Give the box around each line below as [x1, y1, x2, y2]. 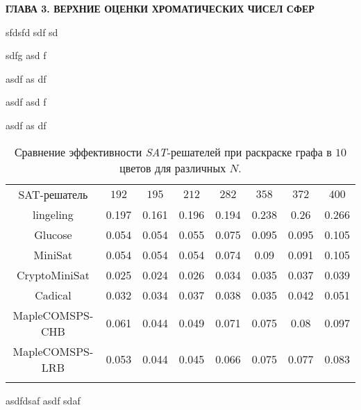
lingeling [33, 206, 74, 222]
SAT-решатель [18, 186, 88, 202]
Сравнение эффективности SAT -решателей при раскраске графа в [14, 143, 332, 160]
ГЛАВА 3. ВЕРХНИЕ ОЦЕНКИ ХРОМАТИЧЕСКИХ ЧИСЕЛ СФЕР [6, 1, 314, 15]
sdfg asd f [6, 48, 47, 63]
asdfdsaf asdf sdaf [6, 393, 81, 407]
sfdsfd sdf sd [6, 24, 58, 39]
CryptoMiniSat [16, 266, 90, 283]
